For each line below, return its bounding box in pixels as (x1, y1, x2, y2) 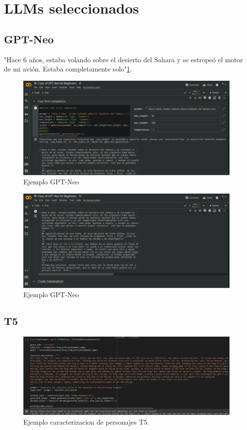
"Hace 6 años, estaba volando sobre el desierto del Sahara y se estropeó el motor (4, 54, 243, 64)
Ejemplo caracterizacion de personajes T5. (23, 416, 149, 427)
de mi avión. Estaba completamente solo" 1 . (4, 64, 132, 74)
